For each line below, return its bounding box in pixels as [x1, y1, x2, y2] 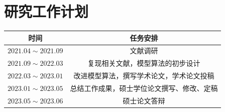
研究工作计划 [4, 1, 89, 22]
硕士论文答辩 [123, 95, 165, 105]
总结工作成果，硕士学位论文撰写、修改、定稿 [70, 83, 218, 93]
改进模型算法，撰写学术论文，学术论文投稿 [73, 70, 214, 81]
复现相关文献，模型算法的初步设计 [87, 58, 200, 68]
